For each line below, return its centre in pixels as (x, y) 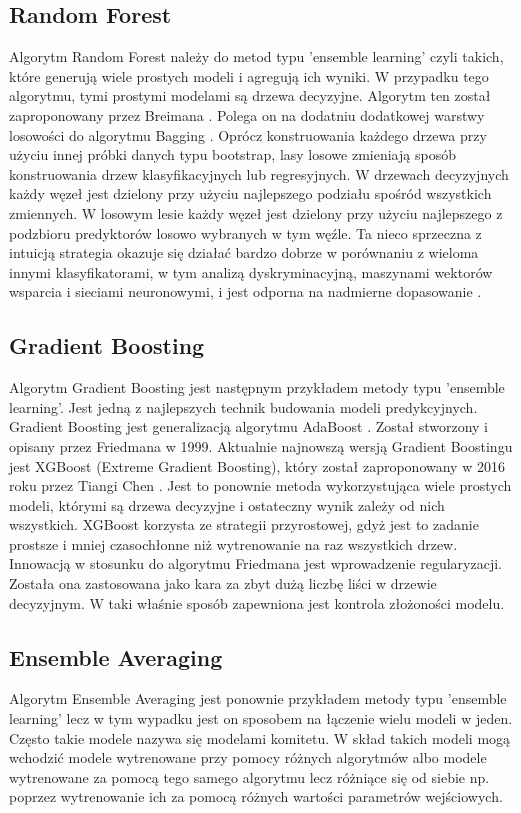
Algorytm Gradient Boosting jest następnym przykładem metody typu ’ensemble (257, 387)
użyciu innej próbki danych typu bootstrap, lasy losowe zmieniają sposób (232, 154)
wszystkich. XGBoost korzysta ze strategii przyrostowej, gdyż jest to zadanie (244, 524)
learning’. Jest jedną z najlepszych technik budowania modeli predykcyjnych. (243, 406)
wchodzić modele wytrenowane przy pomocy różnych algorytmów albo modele (248, 757)
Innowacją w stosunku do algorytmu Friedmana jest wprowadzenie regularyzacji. (255, 563)
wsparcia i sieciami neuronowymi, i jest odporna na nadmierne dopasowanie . (245, 291)
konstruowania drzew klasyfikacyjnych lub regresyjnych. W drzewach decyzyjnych (259, 173)
